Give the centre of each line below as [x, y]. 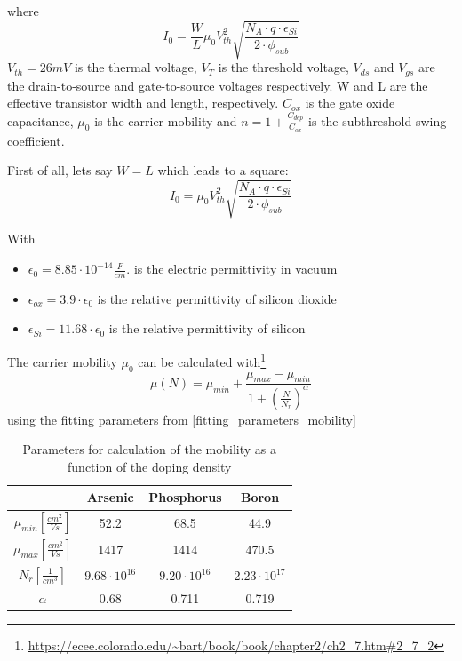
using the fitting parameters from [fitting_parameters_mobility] [182, 419]
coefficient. [36, 140]
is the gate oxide [350, 103]
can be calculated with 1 [202, 360]
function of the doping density [150, 466]
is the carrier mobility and [166, 120]
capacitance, [40, 120]
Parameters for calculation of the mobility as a [150, 449]
